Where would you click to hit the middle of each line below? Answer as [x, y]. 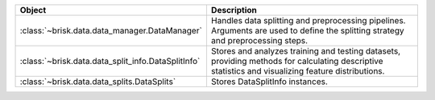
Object [33, 10]
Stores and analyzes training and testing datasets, [306, 51]
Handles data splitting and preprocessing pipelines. [308, 20]
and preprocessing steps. [259, 40]
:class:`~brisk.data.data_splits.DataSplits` [98, 82]
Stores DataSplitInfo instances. [269, 82]
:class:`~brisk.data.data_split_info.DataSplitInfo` [110, 61]
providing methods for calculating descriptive [297, 61]
